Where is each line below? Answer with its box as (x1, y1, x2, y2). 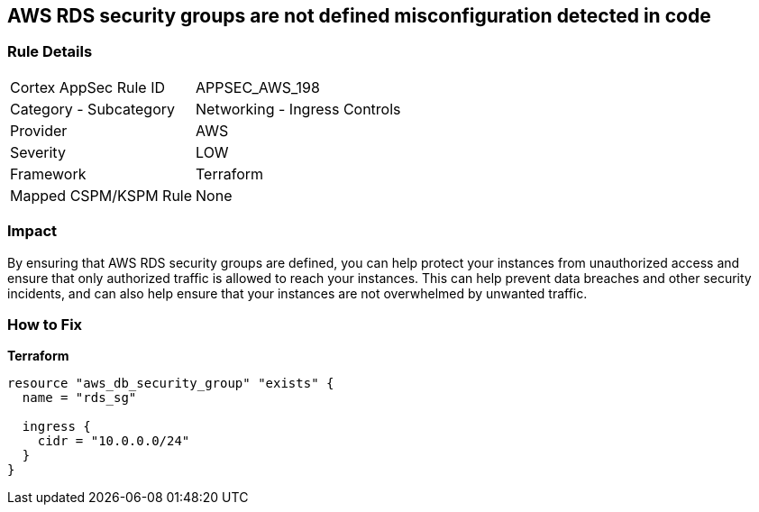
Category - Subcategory (10, 99, 175, 118)
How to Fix (7, 315, 83, 334)
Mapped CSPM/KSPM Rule (10, 186, 193, 205)
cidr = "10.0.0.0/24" (37, 434, 190, 449)
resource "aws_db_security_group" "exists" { (7, 376, 334, 391)
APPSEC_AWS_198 (196, 78, 320, 96)
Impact (7, 222, 58, 241)
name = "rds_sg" (22, 390, 137, 406)
